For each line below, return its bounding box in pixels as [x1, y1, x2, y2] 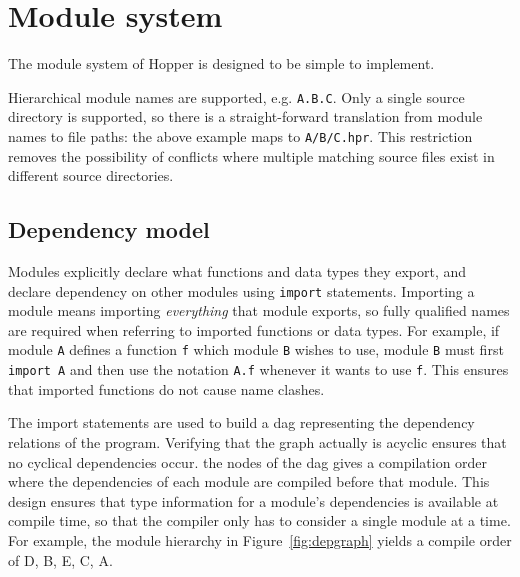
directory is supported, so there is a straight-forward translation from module [8, 106, 483, 127]
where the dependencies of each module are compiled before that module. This [8, 471, 490, 492]
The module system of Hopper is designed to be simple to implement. [8, 53, 435, 74]
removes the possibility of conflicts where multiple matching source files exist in [8, 145, 495, 166]
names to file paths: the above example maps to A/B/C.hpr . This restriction [8, 125, 473, 146]
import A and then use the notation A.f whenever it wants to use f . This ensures [8, 359, 509, 380]
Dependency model [8, 214, 210, 245]
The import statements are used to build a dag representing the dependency [8, 412, 475, 433]
